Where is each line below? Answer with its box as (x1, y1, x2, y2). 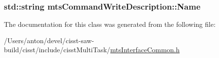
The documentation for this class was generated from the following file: (4, 19, 216, 29)
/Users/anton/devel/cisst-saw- (4, 35, 94, 45)
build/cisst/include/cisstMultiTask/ (4, 45, 110, 55)
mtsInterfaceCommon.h (110, 45, 180, 55)
